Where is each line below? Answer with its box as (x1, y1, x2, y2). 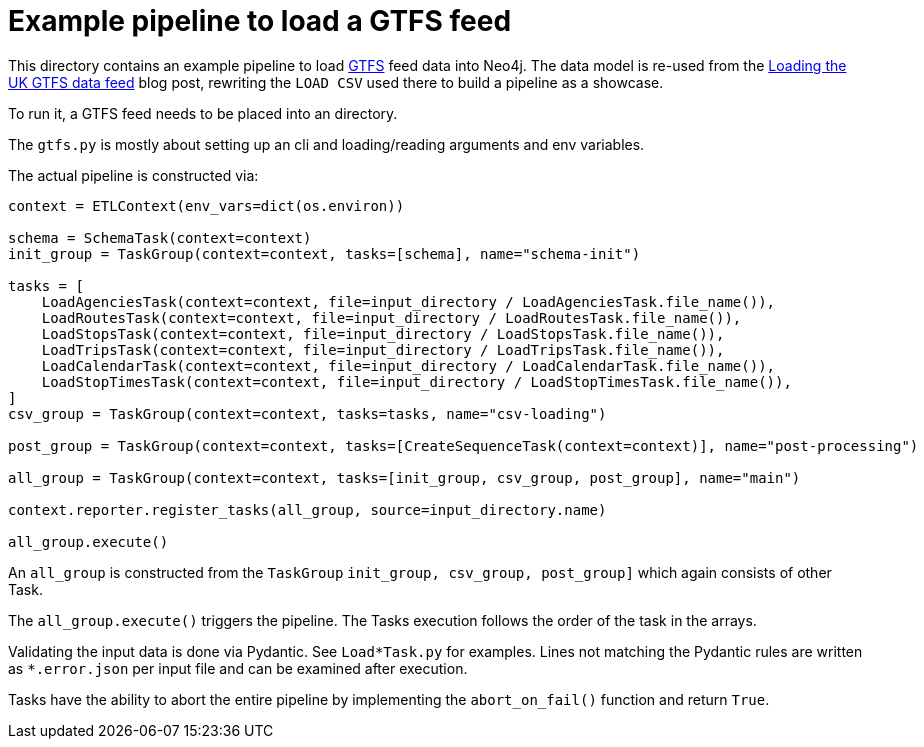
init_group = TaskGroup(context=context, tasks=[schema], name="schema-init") (8, 245, 641, 262)
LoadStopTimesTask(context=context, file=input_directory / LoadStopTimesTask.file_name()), (41, 373, 792, 390)
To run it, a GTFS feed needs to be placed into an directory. (8, 104, 398, 122)
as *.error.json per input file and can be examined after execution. (8, 659, 468, 677)
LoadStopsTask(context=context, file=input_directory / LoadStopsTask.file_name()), (41, 325, 725, 342)
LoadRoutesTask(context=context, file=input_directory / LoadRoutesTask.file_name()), (41, 309, 742, 326)
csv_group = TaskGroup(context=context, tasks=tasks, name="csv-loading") (8, 405, 607, 422)
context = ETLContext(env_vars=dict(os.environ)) (8, 197, 405, 214)
